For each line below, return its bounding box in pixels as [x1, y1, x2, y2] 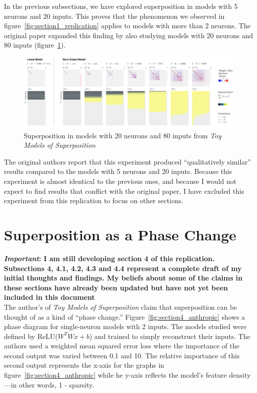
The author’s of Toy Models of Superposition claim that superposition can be [4, 301, 237, 312]
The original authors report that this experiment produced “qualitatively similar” [4, 156, 251, 167]
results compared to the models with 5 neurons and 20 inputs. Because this [4, 166, 232, 176]
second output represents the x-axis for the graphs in [4, 360, 165, 370]
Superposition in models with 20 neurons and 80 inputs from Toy [24, 130, 221, 140]
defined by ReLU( [4, 331, 58, 341]
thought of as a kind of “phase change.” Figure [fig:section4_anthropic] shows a [4, 311, 245, 322]
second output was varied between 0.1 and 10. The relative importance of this [4, 350, 240, 360]
